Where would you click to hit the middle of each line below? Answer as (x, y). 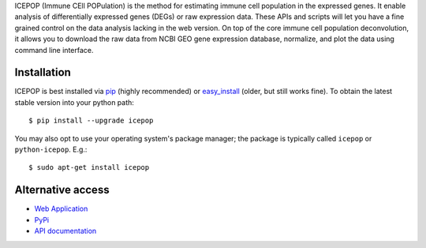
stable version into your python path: (74, 102)
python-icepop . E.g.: (51, 149)
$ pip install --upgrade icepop (91, 121)
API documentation (65, 231)
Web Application (61, 209)
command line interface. (54, 50)
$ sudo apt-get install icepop (89, 167)
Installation (43, 72)
